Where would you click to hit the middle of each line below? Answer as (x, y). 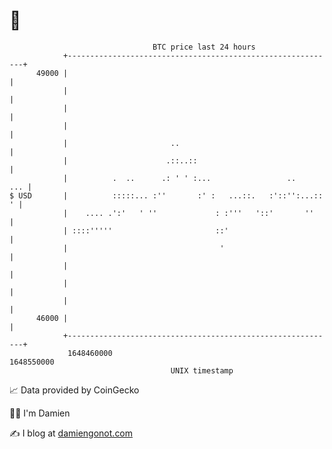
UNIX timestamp (202, 370)
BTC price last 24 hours (204, 47)
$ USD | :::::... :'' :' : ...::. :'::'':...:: (166, 195)
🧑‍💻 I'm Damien (40, 413)
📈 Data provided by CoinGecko (74, 390)
